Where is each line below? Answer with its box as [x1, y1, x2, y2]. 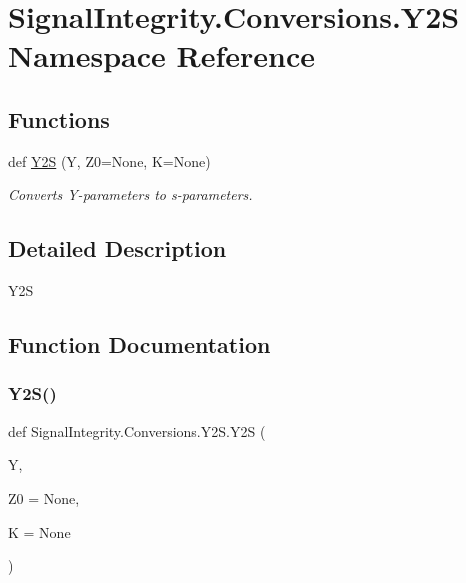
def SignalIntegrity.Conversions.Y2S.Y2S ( [8, 420, 266, 441]
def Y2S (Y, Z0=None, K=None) [8, 150, 211, 171]
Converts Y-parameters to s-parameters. [8, 184, 253, 205]
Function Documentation [8, 329, 271, 360]
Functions [8, 103, 110, 134]
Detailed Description [8, 233, 227, 264]
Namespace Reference [8, 35, 315, 76]
